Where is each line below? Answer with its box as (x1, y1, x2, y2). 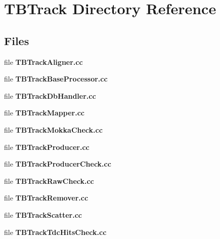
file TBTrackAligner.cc (4, 56, 83, 67)
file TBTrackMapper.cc (4, 107, 84, 118)
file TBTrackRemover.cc (4, 192, 89, 203)
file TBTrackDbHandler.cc (4, 90, 96, 101)
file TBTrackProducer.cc (4, 141, 90, 152)
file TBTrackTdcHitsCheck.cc (4, 226, 107, 237)
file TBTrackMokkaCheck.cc (4, 124, 103, 135)
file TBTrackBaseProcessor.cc (4, 73, 108, 84)
